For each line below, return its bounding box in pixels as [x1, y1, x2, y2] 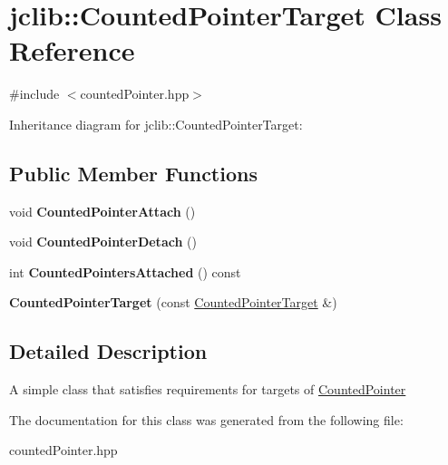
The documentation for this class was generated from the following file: [9, 410, 404, 429]
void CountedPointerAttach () [9, 201, 196, 220]
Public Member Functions [9, 159, 258, 187]
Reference [9, 32, 135, 69]
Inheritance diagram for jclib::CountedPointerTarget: [9, 114, 303, 133]
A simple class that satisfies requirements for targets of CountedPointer [9, 380, 406, 399]
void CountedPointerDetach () [9, 232, 197, 251]
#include [9, 84, 60, 103]
